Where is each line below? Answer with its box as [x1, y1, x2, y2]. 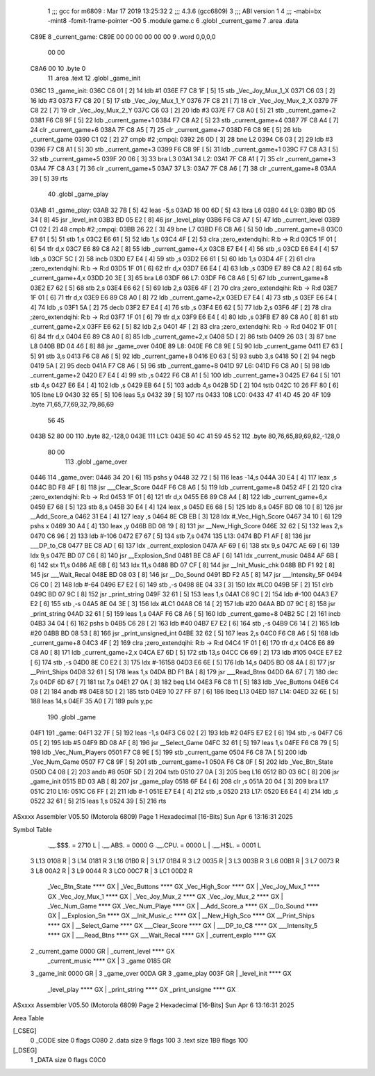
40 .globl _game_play [47, 190, 109, 198]
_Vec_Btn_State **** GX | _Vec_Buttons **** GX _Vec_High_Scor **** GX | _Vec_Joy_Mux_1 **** [47, 883, 320, 891]
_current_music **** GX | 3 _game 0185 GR [47, 956, 172, 965]
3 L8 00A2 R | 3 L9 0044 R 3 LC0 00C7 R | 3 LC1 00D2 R [30, 866, 193, 875]
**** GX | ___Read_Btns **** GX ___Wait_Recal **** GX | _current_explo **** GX [47, 931, 276, 940]
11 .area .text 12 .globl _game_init [47, 74, 141, 82]
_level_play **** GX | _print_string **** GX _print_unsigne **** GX [47, 985, 236, 993]
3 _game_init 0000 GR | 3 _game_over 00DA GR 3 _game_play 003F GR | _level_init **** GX [30, 970, 292, 978]
